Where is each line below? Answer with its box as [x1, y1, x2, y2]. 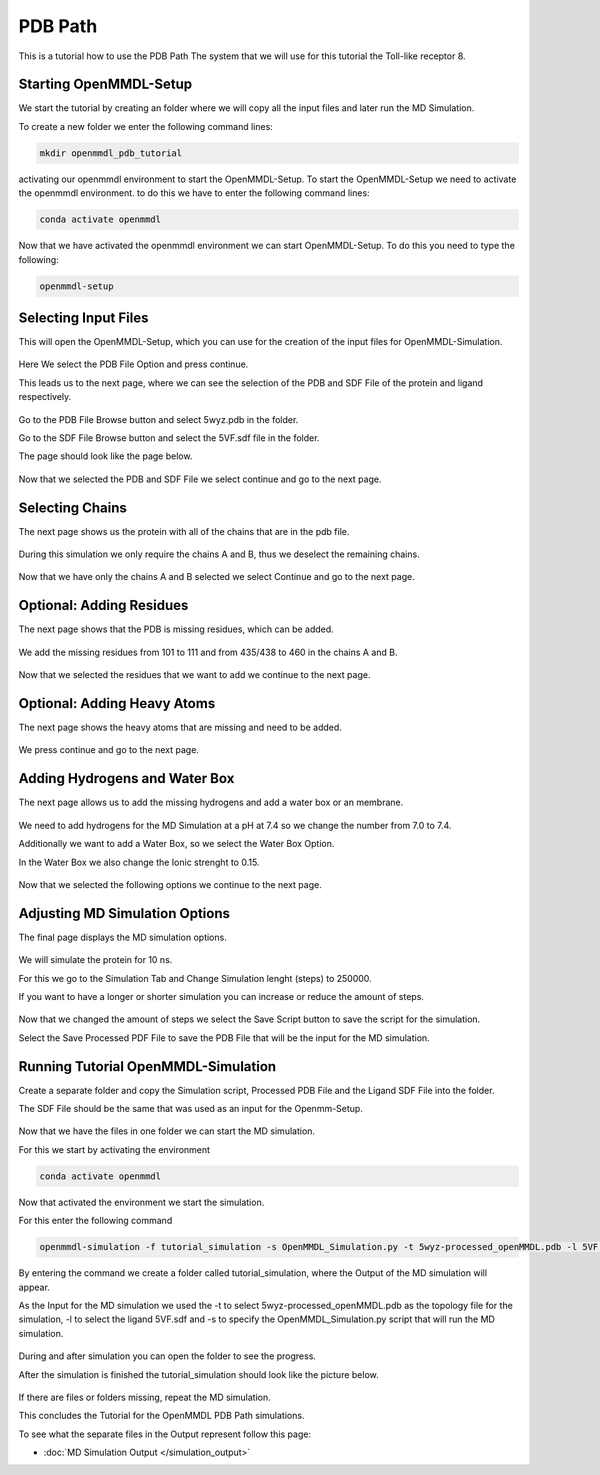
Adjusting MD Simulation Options [18, 905, 230, 922]
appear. [18, 1281, 50, 1293]
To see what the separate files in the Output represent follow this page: [18, 1428, 312, 1440]
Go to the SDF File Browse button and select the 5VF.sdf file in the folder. [18, 432, 320, 444]
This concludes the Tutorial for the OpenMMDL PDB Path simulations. [18, 1410, 305, 1422]
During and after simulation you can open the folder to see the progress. [18, 1350, 317, 1362]
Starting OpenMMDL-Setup [18, 76, 193, 93]
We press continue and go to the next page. [18, 744, 200, 756]
